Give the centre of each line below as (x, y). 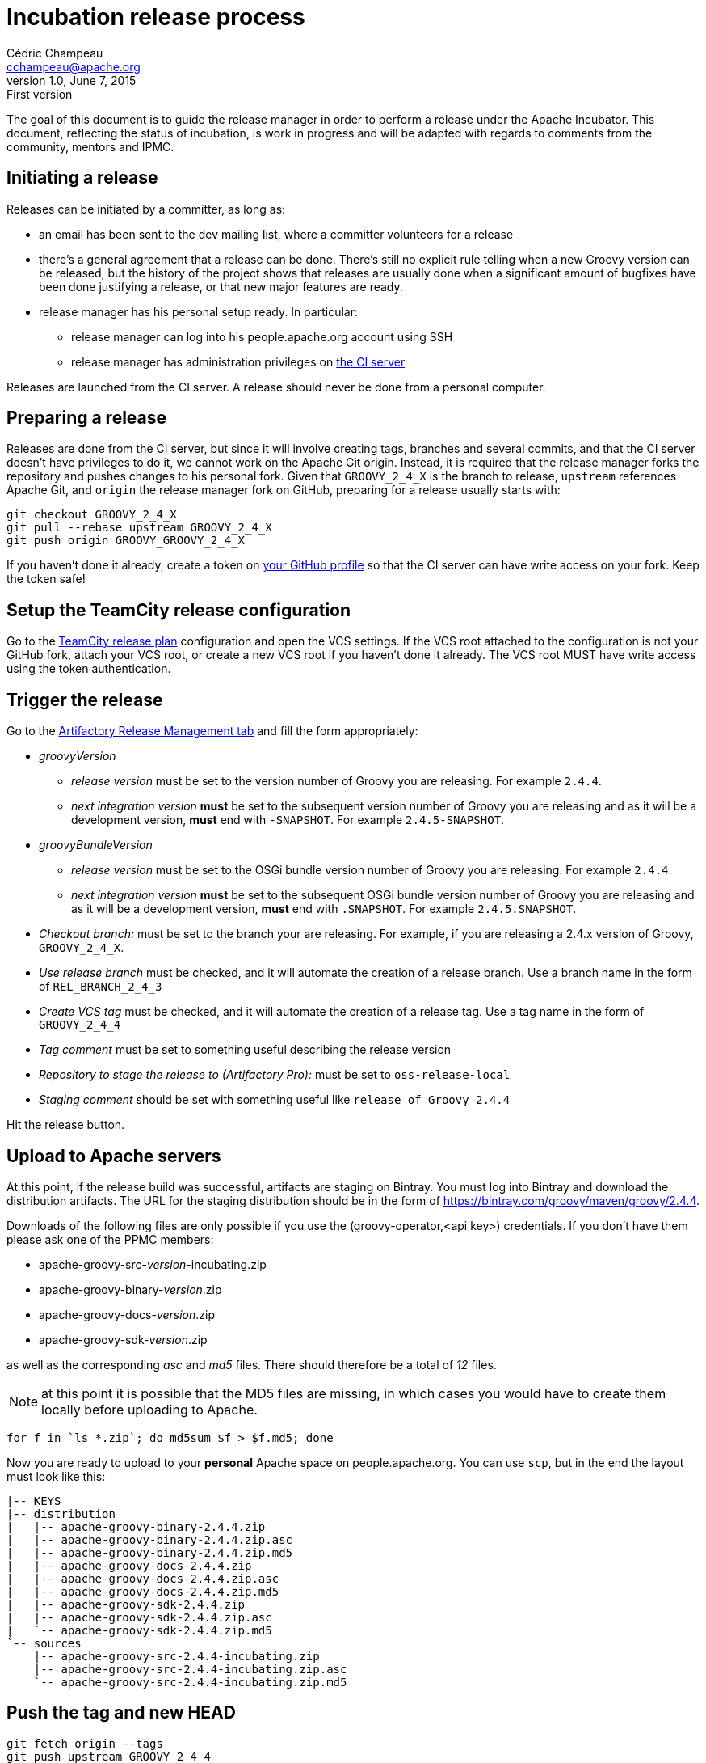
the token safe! (46, 579)
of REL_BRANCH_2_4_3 (101, 987)
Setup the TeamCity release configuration (179, 610)
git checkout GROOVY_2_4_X (92, 515)
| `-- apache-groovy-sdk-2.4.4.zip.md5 (139, 1630)
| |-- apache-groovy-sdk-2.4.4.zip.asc (139, 1617)
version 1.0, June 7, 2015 (71, 80)
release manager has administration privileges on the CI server (238, 361)
